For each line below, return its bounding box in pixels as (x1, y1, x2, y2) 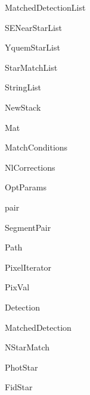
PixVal (5, 281, 30, 293)
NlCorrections (5, 161, 55, 173)
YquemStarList (5, 41, 60, 54)
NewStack (5, 101, 41, 113)
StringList (5, 81, 41, 93)
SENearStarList (5, 21, 62, 33)
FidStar (5, 381, 33, 393)
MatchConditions (5, 141, 68, 153)
